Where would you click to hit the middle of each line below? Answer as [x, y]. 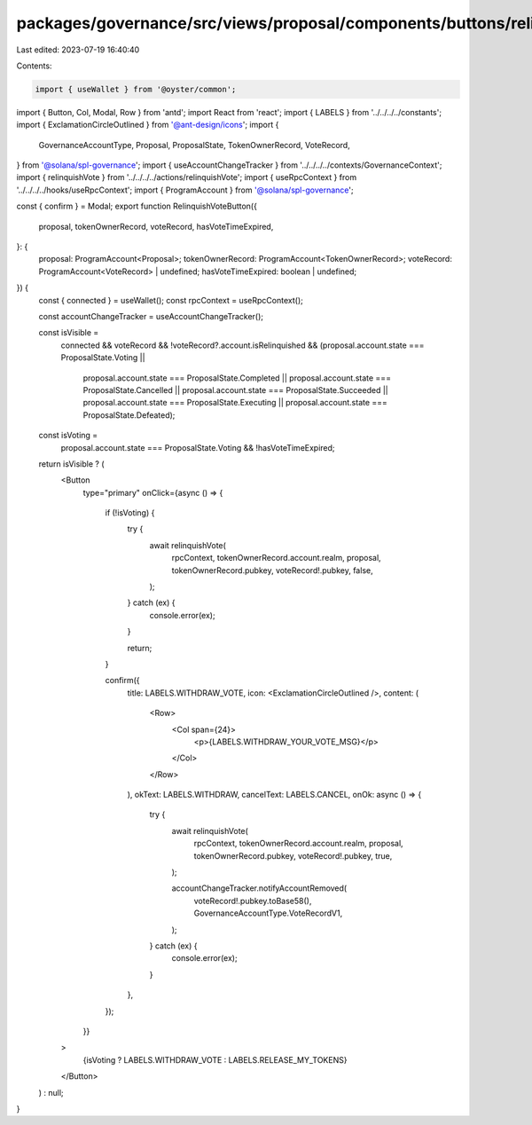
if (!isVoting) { [130, 513]
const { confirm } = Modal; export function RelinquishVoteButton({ [137, 206]
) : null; [51, 1092]
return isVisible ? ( [71, 464]
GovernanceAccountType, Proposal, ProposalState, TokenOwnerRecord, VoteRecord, [194, 145]
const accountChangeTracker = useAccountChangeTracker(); [151, 316]
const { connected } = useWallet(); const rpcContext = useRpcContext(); [171, 300]
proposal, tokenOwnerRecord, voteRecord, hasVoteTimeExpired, [156, 226]
